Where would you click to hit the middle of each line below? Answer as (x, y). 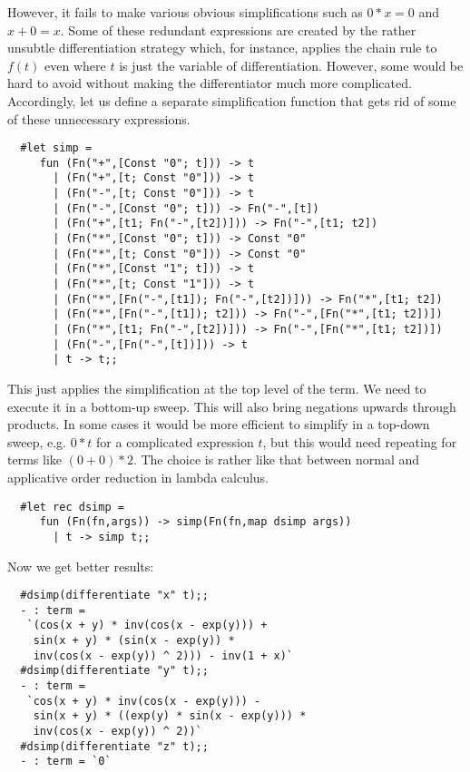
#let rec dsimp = (72, 507)
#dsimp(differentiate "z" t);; (114, 746)
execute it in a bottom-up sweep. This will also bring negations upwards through (232, 406)
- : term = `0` (66, 762)
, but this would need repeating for (360, 441)
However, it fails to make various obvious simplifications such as (185, 12)
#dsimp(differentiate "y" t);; (114, 671)
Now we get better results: (81, 566)
